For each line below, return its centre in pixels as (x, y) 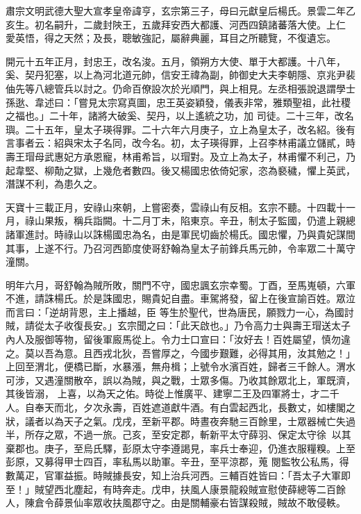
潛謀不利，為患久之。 (54, 184)
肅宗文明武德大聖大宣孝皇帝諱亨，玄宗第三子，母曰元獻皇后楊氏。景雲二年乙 (180, 10)
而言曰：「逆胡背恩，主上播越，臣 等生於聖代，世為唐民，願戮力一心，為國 (175, 312)
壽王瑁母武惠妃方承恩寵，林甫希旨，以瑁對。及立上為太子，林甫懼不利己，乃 (180, 156)
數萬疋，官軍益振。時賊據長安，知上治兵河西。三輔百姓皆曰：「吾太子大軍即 (178, 475)
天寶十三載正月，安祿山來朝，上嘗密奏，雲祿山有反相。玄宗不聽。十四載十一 (180, 207)
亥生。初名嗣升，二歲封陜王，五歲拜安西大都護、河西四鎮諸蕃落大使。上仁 (176, 24)
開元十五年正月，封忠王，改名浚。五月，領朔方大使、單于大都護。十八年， (176, 61)
